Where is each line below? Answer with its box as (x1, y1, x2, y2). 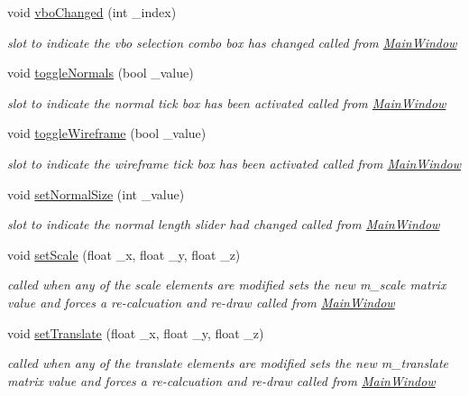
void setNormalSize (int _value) (7, 184, 185, 203)
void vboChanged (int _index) (7, 3, 177, 21)
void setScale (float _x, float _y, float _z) (7, 244, 241, 263)
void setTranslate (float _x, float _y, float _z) (7, 323, 264, 342)
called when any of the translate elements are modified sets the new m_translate (7, 354, 448, 373)
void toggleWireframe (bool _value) (7, 124, 207, 143)
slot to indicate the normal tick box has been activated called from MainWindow (7, 93, 446, 112)
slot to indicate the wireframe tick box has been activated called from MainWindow (7, 153, 462, 172)
